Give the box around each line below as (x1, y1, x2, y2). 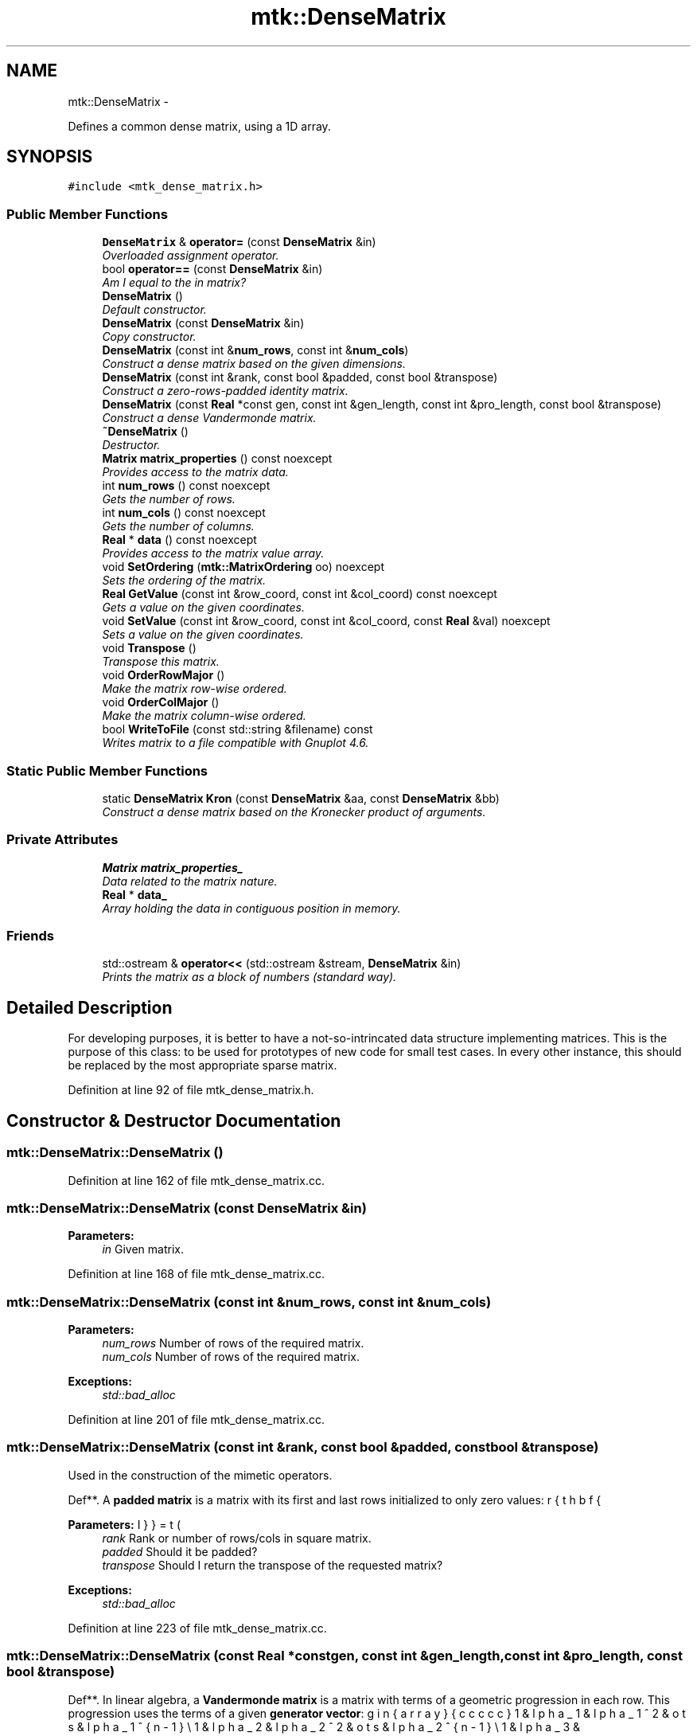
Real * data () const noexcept (102, 533, 257, 547)
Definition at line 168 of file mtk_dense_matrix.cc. (68, 1267, 325, 1281)
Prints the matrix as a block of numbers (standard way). (102, 970, 397, 984)
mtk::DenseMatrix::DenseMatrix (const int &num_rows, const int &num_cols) (6, 1293, 492, 1310)
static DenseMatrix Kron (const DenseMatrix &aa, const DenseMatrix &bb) (102, 791, 500, 805)
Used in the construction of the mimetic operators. (68, 1468, 333, 1482)
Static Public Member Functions (6, 762, 208, 779)
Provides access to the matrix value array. (102, 546, 325, 561)
